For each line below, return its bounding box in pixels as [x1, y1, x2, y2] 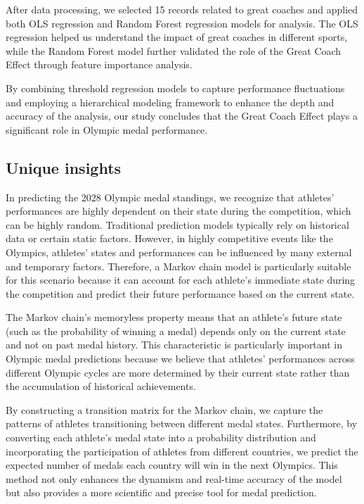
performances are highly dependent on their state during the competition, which [6, 203, 351, 218]
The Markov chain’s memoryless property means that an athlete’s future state [6, 310, 342, 325]
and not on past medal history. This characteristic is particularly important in [6, 337, 342, 352]
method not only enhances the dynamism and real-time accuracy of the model [6, 471, 342, 486]
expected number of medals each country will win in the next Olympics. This [6, 458, 338, 472]
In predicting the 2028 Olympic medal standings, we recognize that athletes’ [6, 189, 334, 204]
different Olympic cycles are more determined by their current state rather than [6, 365, 350, 379]
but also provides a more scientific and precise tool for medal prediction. [6, 485, 317, 500]
